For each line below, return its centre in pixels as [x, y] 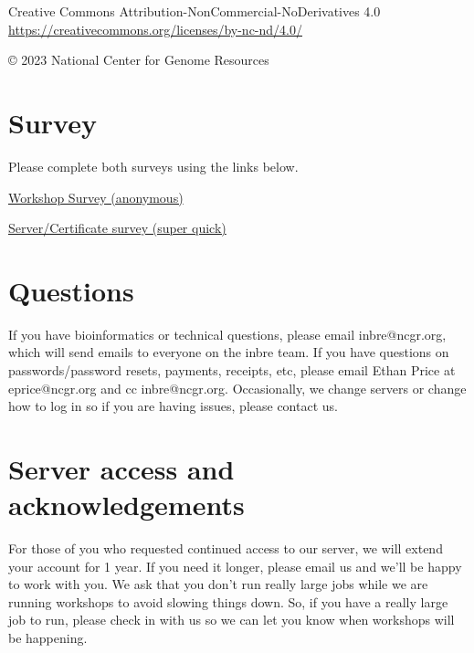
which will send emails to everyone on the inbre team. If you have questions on [229, 352]
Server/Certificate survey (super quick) [117, 228]
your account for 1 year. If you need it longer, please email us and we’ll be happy [235, 566]
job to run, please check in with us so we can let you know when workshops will [232, 620]
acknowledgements [126, 505]
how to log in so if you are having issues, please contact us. [173, 406]
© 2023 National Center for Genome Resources [139, 60]
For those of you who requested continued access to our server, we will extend [226, 548]
